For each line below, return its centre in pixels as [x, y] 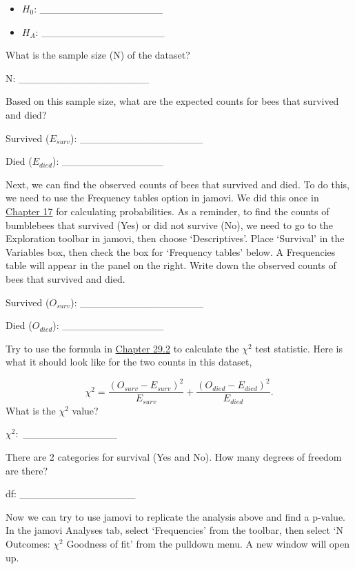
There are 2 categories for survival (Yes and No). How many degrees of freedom [174, 457]
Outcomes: [28, 544]
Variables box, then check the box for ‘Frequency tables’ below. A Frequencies [171, 251]
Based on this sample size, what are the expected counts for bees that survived [172, 101]
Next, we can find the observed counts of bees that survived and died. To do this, [178, 184]
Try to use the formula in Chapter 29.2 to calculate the [122, 348]
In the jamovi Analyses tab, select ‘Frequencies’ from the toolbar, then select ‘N [174, 530]
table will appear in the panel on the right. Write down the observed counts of [171, 265]
